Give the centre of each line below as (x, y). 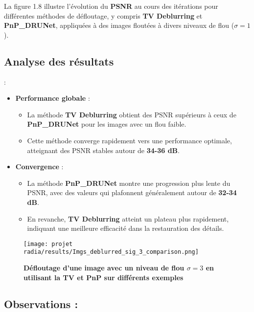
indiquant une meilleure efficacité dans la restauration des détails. (126, 228)
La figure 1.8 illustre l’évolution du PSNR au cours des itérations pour (111, 6)
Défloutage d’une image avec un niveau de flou (104, 268)
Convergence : (39, 167)
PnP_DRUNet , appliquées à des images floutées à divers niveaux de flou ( (119, 25)
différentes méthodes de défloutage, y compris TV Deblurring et (103, 15)
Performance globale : (53, 98)
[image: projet (48, 244)
